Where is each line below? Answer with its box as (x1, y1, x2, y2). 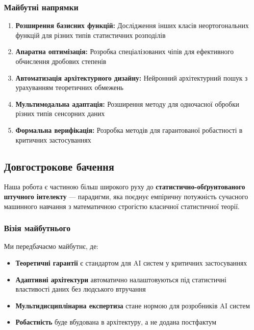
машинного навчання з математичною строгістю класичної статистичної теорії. (4, 201, 240, 211)
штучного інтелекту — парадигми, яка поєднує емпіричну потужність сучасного (4, 191, 248, 201)
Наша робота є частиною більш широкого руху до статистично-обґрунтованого (4, 181, 245, 192)
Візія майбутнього (4, 222, 71, 234)
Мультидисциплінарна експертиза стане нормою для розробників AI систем (15, 300, 250, 310)
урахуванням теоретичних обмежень (15, 82, 124, 92)
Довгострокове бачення (4, 158, 114, 174)
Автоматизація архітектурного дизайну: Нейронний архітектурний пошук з (15, 72, 248, 83)
